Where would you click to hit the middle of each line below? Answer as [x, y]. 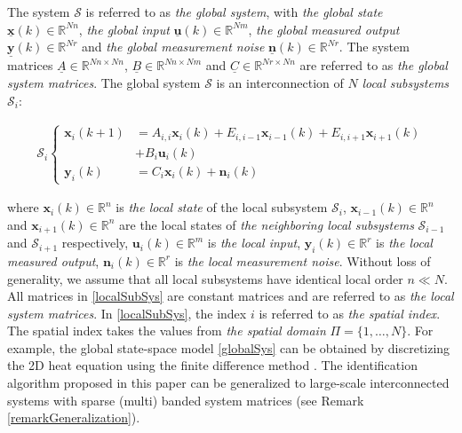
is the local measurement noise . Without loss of [303, 260]
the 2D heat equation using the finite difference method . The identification [212, 365]
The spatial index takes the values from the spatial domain [167, 331]
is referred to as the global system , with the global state [234, 12]
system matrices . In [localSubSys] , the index [127, 313]
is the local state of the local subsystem [222, 207]
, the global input [124, 29]
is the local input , [254, 243]
